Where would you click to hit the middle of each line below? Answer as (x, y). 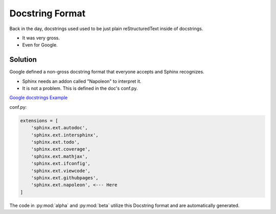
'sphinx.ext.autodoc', (59, 128)
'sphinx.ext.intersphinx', (65, 135)
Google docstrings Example (39, 98)
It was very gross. (41, 38)
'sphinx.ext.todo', (55, 142)
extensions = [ (39, 121)
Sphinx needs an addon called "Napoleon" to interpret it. (82, 81)
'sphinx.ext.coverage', (61, 149)
